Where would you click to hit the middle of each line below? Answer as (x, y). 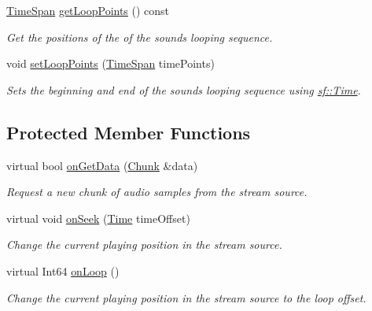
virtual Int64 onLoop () (63, 270)
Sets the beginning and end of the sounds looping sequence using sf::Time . (184, 89)
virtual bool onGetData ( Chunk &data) (102, 165)
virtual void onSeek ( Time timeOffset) (98, 218)
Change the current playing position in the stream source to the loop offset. (186, 297)
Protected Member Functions (129, 132)
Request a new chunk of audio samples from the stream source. (157, 192)
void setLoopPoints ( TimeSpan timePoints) (110, 63)
